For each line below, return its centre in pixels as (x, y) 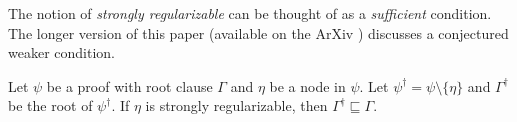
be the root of (50, 105)
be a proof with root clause (129, 85)
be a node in (307, 85)
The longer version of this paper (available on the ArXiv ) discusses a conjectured (258, 32)
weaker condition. (61, 52)
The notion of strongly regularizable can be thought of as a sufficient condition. (250, 13)
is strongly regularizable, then (236, 105)
